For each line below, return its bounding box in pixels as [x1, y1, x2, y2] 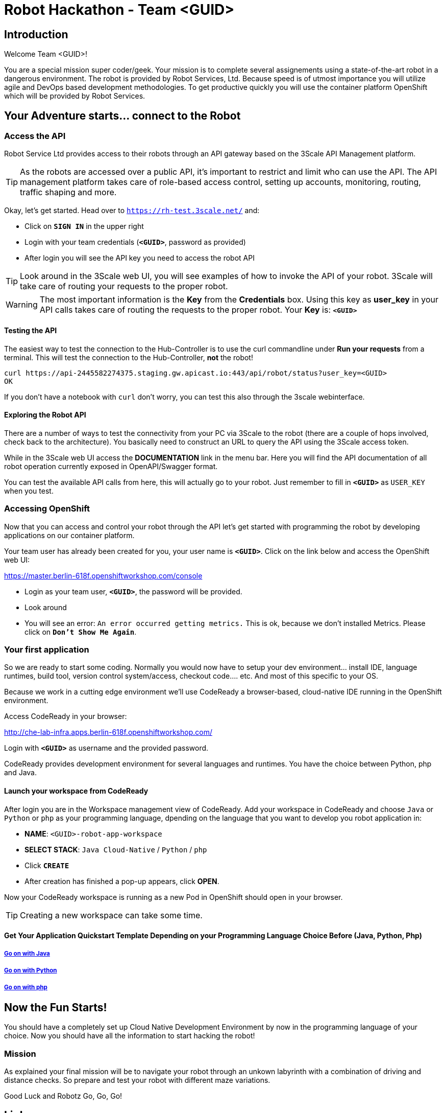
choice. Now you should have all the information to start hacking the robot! [4, 1031, 255, 1040]
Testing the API [4, 326, 57, 335]
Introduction [4, 28, 68, 41]
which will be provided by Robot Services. [4, 91, 145, 101]
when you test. [4, 486, 54, 495]
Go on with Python [4, 966, 57, 974]
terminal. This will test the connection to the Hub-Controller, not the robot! [4, 353, 253, 362]
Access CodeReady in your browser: [4, 712, 127, 721]
